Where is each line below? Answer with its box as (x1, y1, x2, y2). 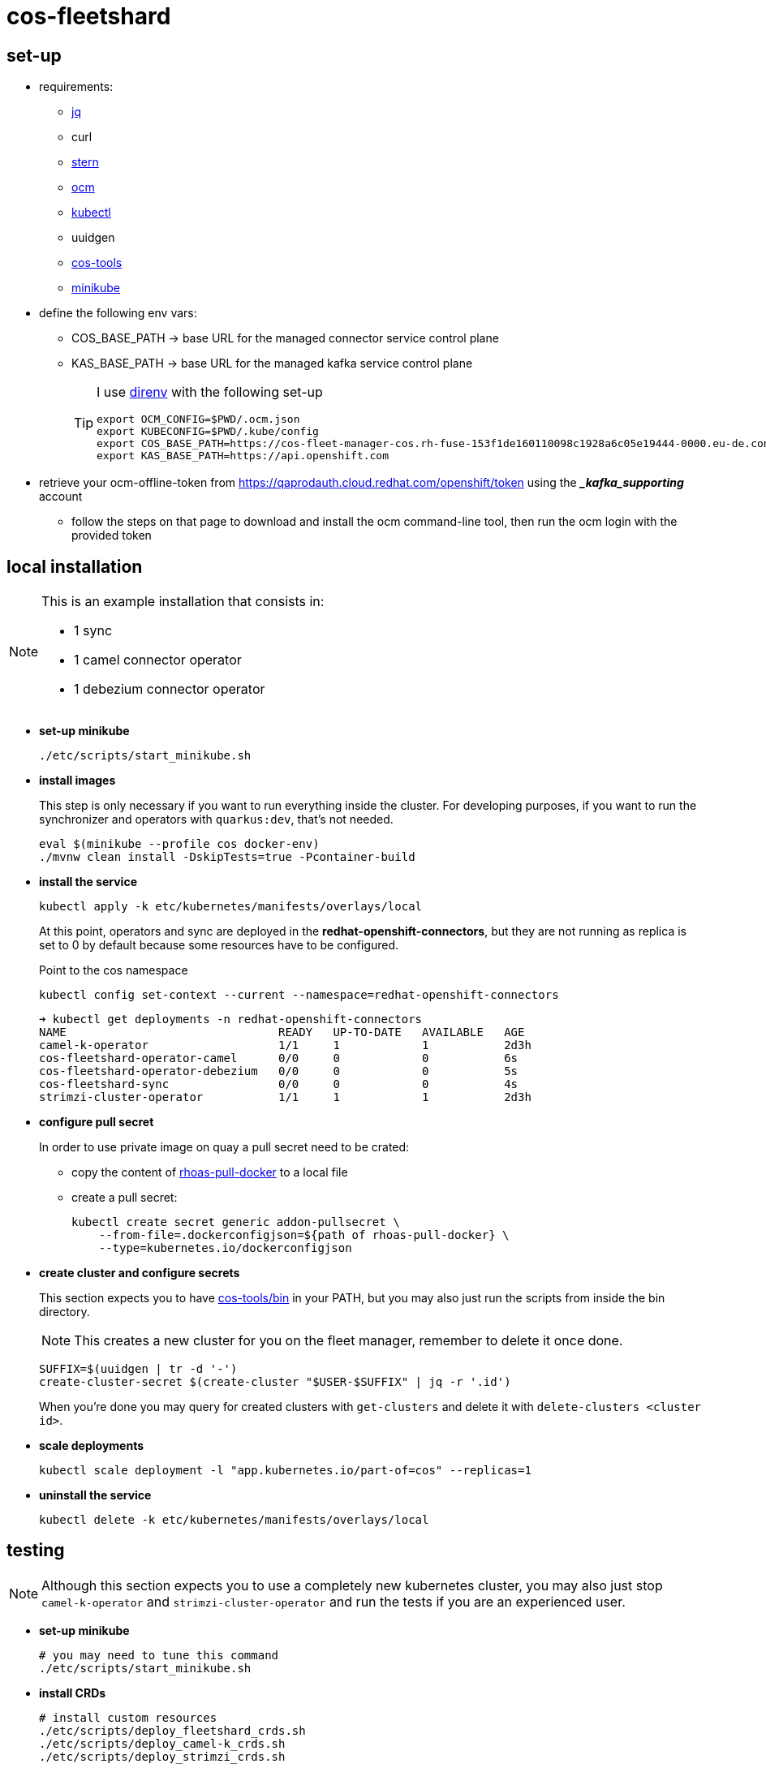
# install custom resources (39, 1710, 217, 1724)
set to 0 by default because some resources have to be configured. (39, 938, 399, 953)
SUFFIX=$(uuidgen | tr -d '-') (39, 1362, 238, 1376)
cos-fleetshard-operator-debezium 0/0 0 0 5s (39, 1065, 519, 1078)
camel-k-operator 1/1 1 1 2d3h (39, 1039, 531, 1052)
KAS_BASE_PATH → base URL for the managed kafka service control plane (71, 356, 473, 371)
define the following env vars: (39, 306, 197, 320)
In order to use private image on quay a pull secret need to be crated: (39, 1140, 410, 1155)
